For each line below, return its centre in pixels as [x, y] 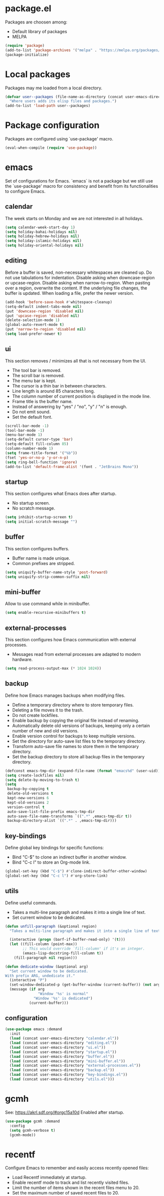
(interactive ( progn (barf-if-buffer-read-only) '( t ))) [67, 940]
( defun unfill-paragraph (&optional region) [51, 926]
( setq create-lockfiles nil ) [35, 775]
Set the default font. [32, 417]
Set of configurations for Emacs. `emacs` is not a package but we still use [79, 181]
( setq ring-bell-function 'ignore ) [41, 462]
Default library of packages [40, 31]
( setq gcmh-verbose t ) [32, 1130]
